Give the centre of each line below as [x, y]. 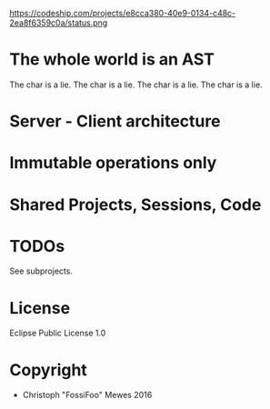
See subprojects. [41, 271]
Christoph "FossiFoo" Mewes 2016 [87, 395]
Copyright [49, 369]
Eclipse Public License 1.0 [58, 333]
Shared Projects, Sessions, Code [135, 204]
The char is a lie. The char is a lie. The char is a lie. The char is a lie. [136, 85]
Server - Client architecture [115, 121]
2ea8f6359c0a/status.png [59, 23]
